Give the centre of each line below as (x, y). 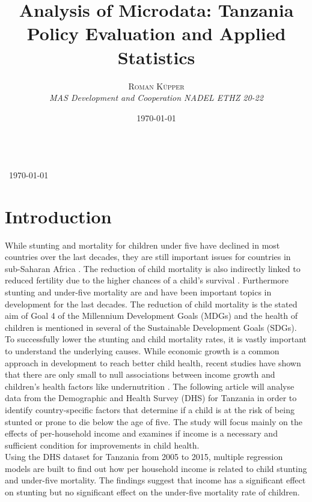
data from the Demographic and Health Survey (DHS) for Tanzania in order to (151, 398)
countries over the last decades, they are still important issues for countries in (148, 257)
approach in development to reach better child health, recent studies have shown (153, 362)
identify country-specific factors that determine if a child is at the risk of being (150, 409)
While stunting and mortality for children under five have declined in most (142, 245)
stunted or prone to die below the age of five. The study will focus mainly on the (154, 421)
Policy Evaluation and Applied (156, 33)
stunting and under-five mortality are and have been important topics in (138, 292)
